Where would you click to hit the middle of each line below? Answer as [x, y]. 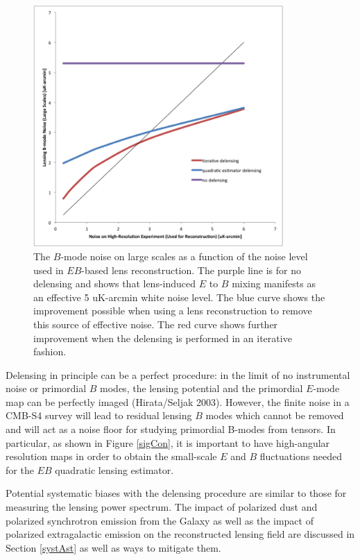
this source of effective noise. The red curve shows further [156, 324]
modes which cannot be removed [275, 415]
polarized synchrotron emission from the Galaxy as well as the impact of [160, 520]
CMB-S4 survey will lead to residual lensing [99, 415]
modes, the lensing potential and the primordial [202, 388]
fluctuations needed [301, 456]
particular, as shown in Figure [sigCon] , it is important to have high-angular [168, 442]
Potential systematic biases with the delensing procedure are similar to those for [176, 493]
